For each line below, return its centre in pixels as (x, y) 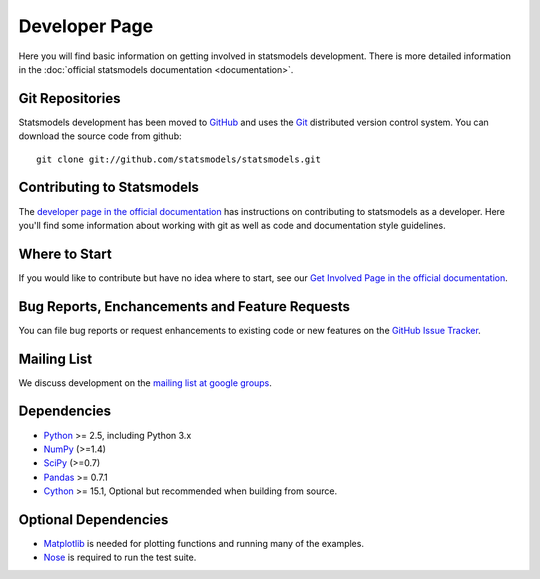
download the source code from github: (100, 136)
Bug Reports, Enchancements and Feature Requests (184, 306)
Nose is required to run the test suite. (120, 557)
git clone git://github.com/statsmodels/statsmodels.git (179, 159)
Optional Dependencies (93, 519)
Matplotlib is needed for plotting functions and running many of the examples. (204, 544)
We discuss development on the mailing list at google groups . (145, 382)
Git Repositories (69, 98)
